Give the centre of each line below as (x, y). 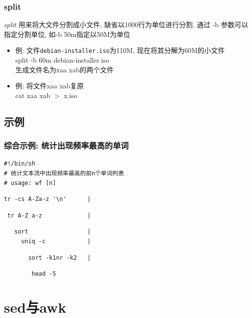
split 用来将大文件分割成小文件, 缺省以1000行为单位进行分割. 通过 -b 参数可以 (126, 25)
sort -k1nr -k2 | (59, 258)
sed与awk (35, 307)
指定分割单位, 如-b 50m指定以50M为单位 (67, 34)
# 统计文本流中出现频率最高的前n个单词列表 (64, 174)
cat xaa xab (33, 95)
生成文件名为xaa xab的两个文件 (65, 69)
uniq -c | (56, 241)
